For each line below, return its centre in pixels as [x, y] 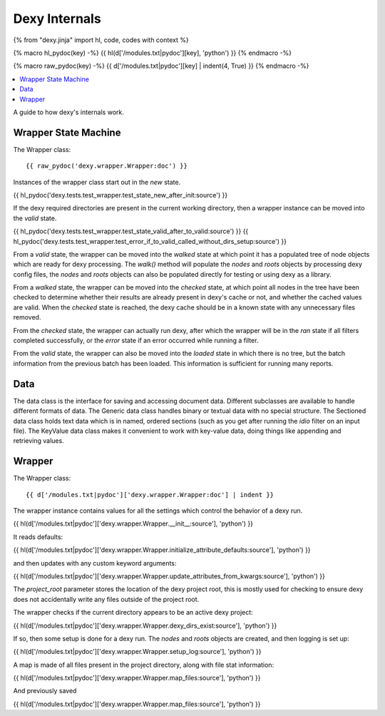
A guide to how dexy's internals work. [68, 112]
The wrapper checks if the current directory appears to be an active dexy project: [133, 613]
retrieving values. [38, 441]
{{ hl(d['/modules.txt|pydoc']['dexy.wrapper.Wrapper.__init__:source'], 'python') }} [133, 523]
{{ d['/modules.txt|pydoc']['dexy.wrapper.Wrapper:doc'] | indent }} [150, 495]
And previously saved [45, 691]
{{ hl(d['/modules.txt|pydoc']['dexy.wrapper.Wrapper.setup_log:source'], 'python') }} [137, 652]
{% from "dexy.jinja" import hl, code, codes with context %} [101, 40]
